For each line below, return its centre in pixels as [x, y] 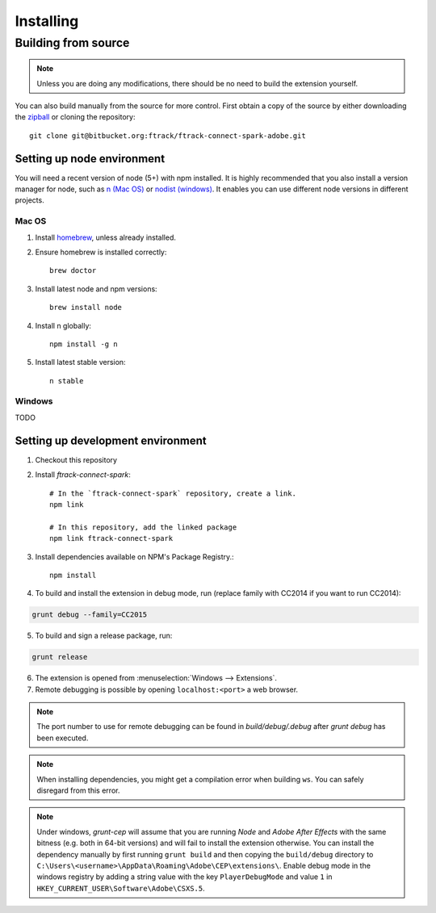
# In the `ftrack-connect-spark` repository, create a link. [173, 493]
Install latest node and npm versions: [96, 289]
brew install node [86, 308]
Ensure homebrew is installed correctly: [101, 252]
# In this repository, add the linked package [143, 527]
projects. [29, 200]
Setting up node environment [90, 159]
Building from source [72, 43]
